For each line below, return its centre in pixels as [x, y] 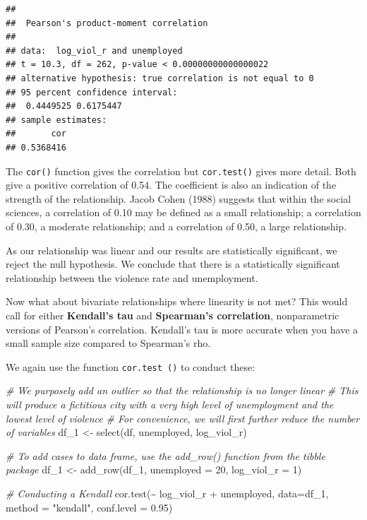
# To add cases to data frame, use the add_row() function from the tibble [166, 455]
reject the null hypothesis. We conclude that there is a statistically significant [173, 264]
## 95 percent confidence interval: [92, 92]
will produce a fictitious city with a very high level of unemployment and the [170, 404]
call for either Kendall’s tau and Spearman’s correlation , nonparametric [173, 315]
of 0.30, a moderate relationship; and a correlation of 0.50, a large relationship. [176, 226]
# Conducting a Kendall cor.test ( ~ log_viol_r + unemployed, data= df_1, [167, 493]
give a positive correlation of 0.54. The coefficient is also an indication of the [171, 185]
